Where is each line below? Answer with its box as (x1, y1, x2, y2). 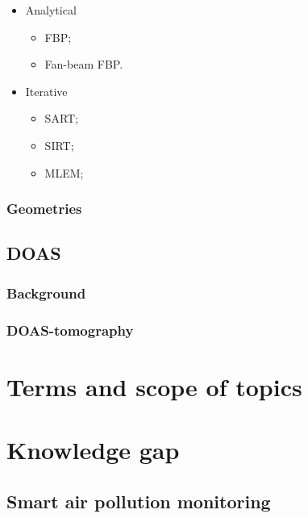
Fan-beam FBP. (44, 56, 123, 73)
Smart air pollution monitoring (6, 488, 271, 513)
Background (6, 282, 86, 303)
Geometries (6, 198, 82, 219)
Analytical (25, 2, 77, 18)
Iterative (25, 82, 68, 99)
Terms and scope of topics (6, 370, 302, 403)
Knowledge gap (6, 433, 180, 466)
